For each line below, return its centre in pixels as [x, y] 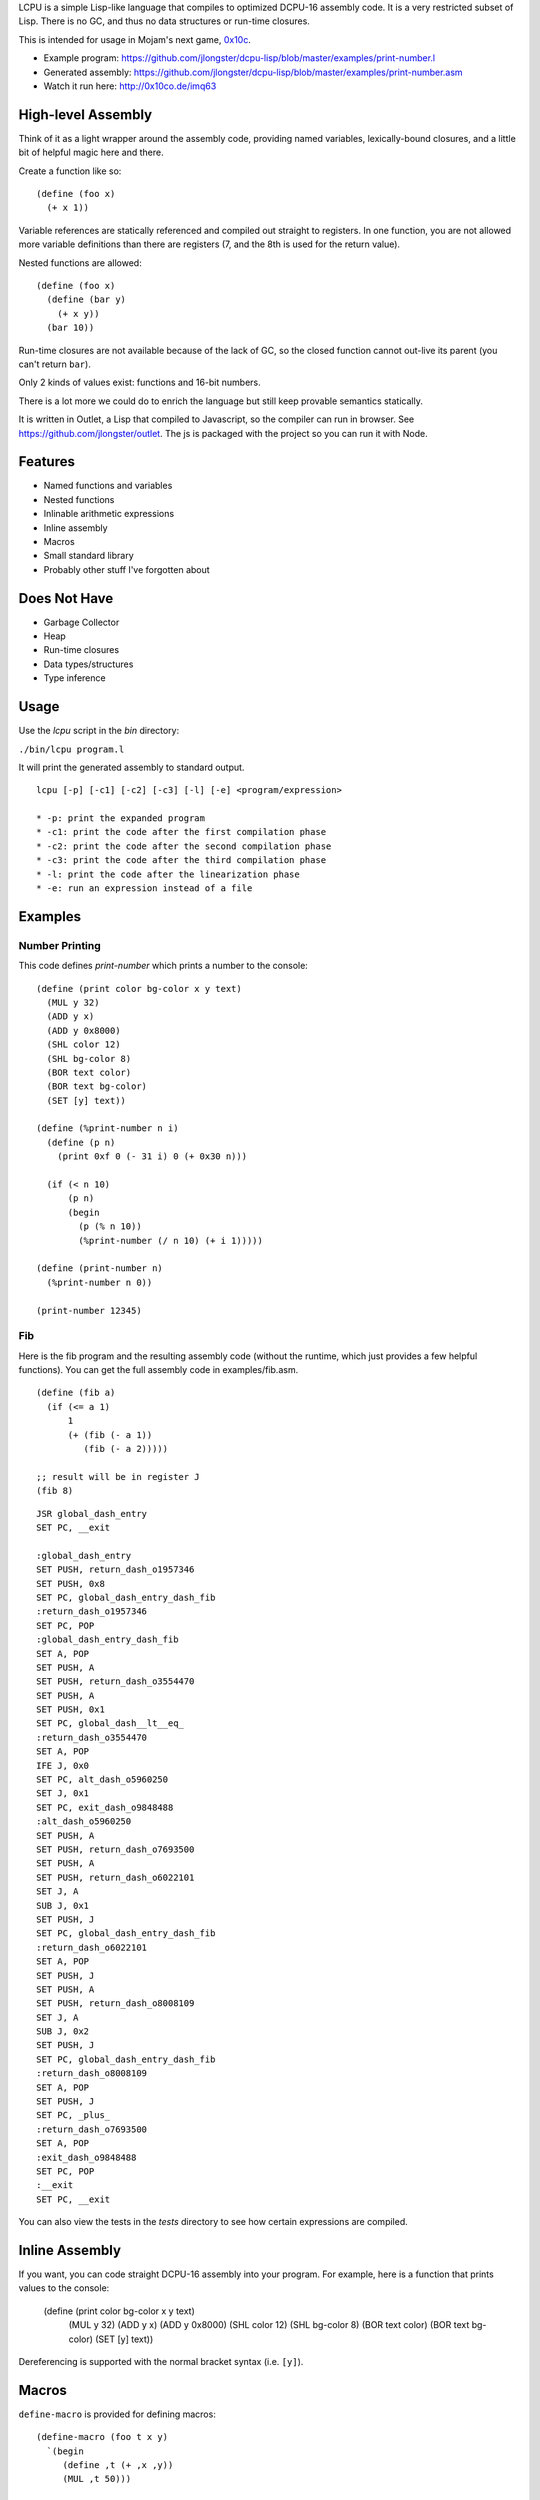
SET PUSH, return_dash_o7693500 [115, 1849]
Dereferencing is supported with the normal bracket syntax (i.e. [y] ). [161, 2361]
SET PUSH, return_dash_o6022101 [115, 1877]
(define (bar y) [86, 299]
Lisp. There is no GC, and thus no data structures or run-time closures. [164, 21]
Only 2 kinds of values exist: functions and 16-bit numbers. [139, 382]
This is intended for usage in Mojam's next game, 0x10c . [135, 39]
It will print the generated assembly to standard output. [131, 767]
